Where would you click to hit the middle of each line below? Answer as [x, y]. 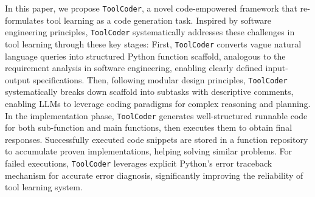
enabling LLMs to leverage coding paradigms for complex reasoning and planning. [158, 103]
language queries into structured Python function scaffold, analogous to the [145, 56]
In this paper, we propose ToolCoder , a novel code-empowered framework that [151, 8]
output [18, 79]
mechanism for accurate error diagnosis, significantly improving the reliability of [154, 175]
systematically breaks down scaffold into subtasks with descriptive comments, [149, 92]
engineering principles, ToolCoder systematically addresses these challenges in [150, 32]
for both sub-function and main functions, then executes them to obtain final [149, 127]
